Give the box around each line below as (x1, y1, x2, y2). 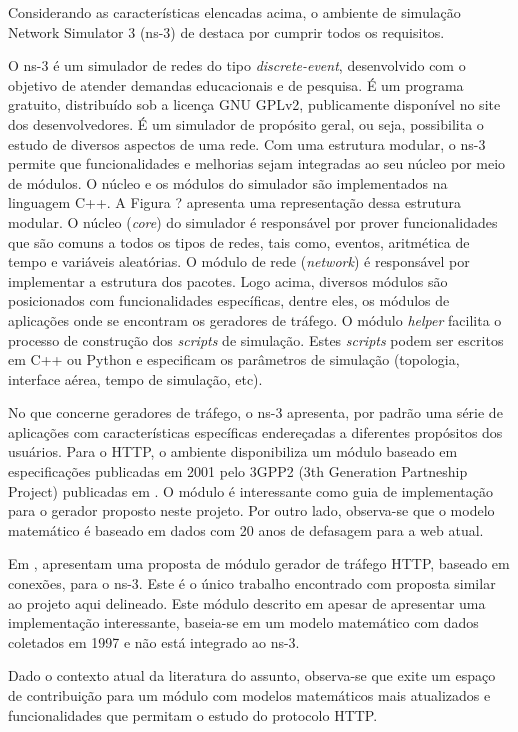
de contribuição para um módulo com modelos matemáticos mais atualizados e (8, 685, 491, 705)
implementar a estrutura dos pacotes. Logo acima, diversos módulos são (8, 270, 448, 291)
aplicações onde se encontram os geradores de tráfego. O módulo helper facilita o (8, 309, 502, 330)
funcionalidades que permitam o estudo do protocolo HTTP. (8, 704, 378, 725)
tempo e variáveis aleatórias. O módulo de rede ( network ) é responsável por (8, 251, 470, 272)
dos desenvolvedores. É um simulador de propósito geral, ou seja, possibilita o (8, 113, 484, 134)
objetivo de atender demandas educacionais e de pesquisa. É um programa (8, 74, 464, 95)
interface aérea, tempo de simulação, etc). (8, 368, 263, 389)
